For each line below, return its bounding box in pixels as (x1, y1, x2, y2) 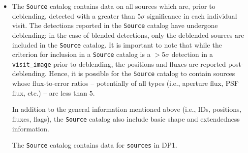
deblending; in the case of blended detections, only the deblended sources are (12, 29, 244, 40)
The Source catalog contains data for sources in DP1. (12, 140, 177, 150)
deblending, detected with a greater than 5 (12, 10, 141, 21)
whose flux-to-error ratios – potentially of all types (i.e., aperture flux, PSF (12, 78, 239, 88)
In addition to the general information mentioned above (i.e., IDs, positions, (12, 104, 242, 114)
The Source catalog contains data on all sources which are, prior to (12, 1, 216, 11)
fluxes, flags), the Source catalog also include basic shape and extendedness (12, 113, 240, 124)
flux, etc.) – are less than (12, 87, 88, 98)
